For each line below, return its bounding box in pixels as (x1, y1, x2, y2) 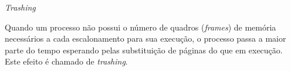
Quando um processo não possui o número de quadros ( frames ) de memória (5, 21, 276, 33)
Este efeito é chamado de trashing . (5, 55, 128, 67)
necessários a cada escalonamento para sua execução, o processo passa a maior (5, 32, 286, 45)
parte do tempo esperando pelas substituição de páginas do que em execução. (5, 43, 283, 56)
